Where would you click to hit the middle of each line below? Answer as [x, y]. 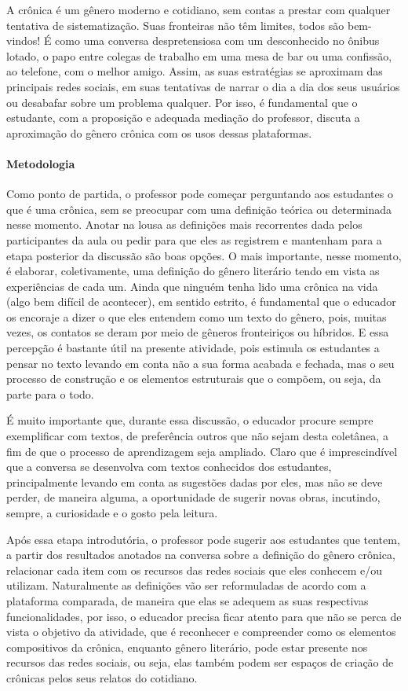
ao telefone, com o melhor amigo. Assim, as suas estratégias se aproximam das [195, 71]
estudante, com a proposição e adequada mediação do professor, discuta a [183, 118]
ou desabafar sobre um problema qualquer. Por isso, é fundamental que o [182, 102]
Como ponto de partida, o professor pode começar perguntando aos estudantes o [200, 194]
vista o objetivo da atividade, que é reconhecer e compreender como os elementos [201, 632]
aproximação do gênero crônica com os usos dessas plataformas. [159, 132]
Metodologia [41, 163]
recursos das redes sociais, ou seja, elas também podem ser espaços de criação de [200, 662]
